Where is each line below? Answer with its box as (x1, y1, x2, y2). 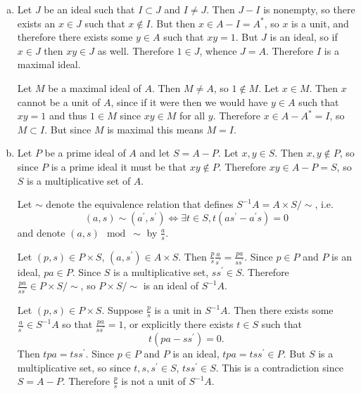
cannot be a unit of (17, 94, 101, 109)
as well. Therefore (97, 43, 174, 58)
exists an (17, 15, 56, 30)
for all (179, 108, 205, 123)
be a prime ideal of (44, 145, 126, 160)
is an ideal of (143, 278, 198, 293)
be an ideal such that (44, 2, 135, 16)
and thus (49, 108, 87, 123)
